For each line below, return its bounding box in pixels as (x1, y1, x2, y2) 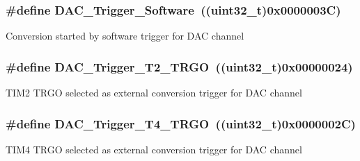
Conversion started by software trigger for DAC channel (6, 28, 244, 43)
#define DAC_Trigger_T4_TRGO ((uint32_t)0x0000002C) (6, 115, 356, 132)
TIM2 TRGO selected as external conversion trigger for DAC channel (6, 85, 302, 100)
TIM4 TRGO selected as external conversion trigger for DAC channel (6, 142, 302, 156)
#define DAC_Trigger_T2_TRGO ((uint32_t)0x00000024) (6, 58, 353, 75)
